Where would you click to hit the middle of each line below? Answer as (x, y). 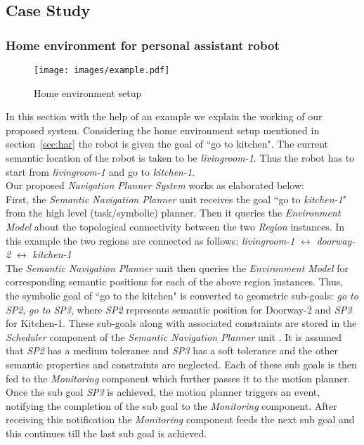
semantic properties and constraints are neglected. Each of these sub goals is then (181, 364)
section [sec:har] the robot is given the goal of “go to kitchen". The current (167, 144)
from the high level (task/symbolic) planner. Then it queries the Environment (173, 213)
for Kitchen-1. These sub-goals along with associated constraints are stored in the (181, 323)
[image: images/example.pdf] (102, 70)
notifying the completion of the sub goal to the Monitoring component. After (171, 405)
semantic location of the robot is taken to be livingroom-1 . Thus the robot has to (180, 158)
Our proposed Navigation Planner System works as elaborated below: (155, 185)
